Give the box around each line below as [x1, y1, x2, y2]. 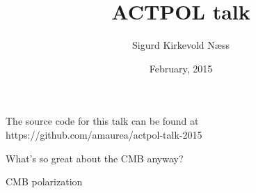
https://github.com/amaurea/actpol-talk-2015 [6, 127, 202, 141]
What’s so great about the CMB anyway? [6, 150, 184, 165]
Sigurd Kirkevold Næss [132, 38, 230, 52]
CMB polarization [6, 174, 83, 189]
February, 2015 [149, 61, 213, 75]
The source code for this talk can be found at [6, 114, 199, 128]
